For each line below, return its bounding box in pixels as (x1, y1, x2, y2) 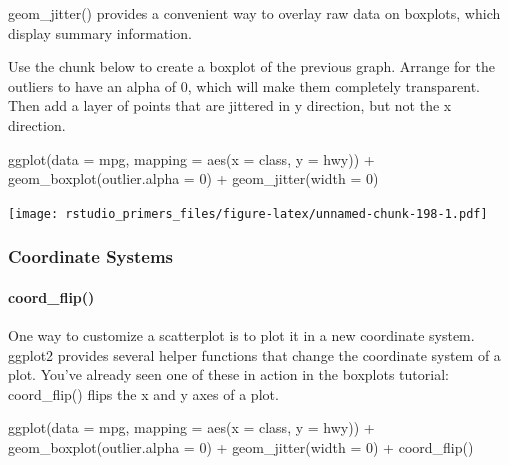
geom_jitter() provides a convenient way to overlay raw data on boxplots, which (8, 3, 501, 23)
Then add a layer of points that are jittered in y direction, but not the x (8, 95, 452, 116)
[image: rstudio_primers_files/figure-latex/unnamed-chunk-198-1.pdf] (8, 206, 488, 221)
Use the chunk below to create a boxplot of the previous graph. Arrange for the (8, 56, 495, 77)
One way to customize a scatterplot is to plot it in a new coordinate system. (8, 325, 475, 346)
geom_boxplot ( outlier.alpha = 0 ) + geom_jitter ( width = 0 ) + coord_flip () (8, 437, 474, 458)
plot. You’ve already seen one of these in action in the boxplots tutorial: (8, 364, 449, 385)
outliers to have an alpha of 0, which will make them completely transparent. (8, 75, 480, 96)
